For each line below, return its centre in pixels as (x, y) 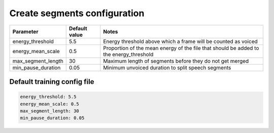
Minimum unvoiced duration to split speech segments (167, 67)
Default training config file (52, 82)
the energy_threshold (128, 54)
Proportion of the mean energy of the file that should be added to (181, 48)
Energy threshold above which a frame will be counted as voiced (181, 41)
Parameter (25, 31)
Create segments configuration (77, 13)
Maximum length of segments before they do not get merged (176, 61)
